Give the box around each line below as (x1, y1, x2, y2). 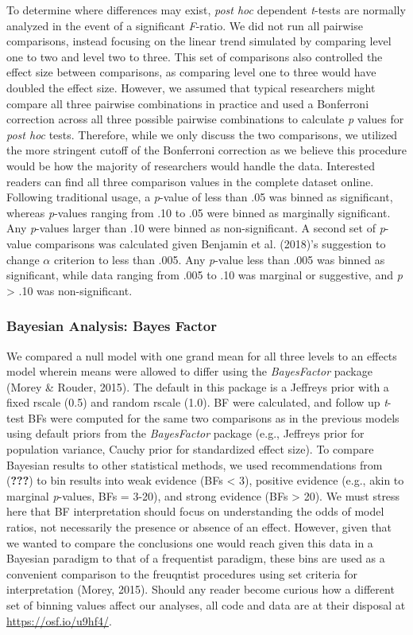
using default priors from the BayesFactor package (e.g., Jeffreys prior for (6, 425, 365, 442)
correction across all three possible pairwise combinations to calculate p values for (6, 111, 404, 127)
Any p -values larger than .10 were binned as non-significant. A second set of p (6, 220, 385, 236)
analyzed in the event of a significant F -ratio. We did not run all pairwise (6, 17, 363, 33)
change (6, 251, 40, 267)
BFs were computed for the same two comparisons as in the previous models (28, 409, 399, 426)
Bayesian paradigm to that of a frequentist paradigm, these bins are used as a (6, 550, 385, 567)
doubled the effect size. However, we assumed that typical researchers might (6, 79, 376, 95)
